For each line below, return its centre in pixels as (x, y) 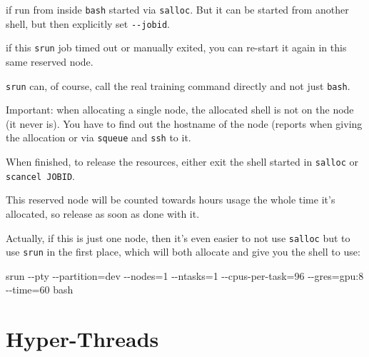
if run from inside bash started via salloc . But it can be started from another (177, 9)
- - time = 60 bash (40, 290)
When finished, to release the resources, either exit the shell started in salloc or (182, 162)
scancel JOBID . (40, 175)
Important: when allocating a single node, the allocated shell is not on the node (180, 110)
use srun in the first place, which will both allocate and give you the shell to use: (183, 252)
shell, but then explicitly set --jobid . (88, 23)
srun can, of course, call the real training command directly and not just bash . (178, 85)
